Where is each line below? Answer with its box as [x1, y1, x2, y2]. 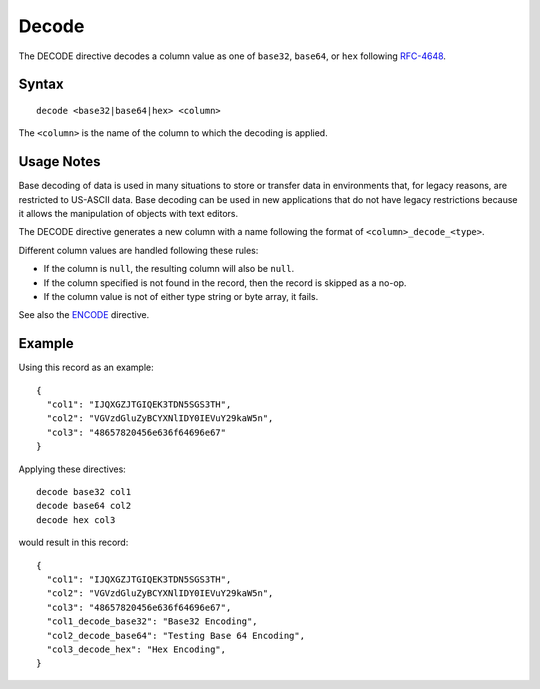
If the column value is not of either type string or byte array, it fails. [43, 290, 319, 302]
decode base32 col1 [36, 486, 132, 498]
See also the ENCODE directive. [18, 309, 150, 321]
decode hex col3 [36, 514, 116, 525]
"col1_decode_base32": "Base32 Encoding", [46, 616, 259, 627]
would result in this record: [18, 536, 129, 549]
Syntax [18, 76, 64, 93]
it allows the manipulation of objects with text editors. [18, 208, 239, 220]
